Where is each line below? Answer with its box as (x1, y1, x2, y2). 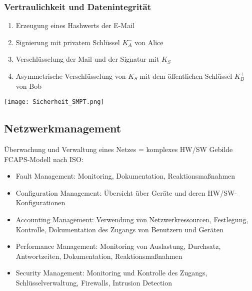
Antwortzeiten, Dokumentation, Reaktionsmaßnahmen (15, 250, 182, 261)
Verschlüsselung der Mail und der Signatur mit (15, 54, 159, 64)
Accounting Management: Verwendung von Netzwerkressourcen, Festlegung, (15, 214, 248, 225)
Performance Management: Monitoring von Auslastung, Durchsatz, (15, 241, 221, 251)
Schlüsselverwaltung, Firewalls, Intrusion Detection (15, 277, 172, 287)
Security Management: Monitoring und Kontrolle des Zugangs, (15, 267, 207, 278)
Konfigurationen (15, 197, 65, 208)
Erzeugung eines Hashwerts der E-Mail (15, 20, 134, 31)
